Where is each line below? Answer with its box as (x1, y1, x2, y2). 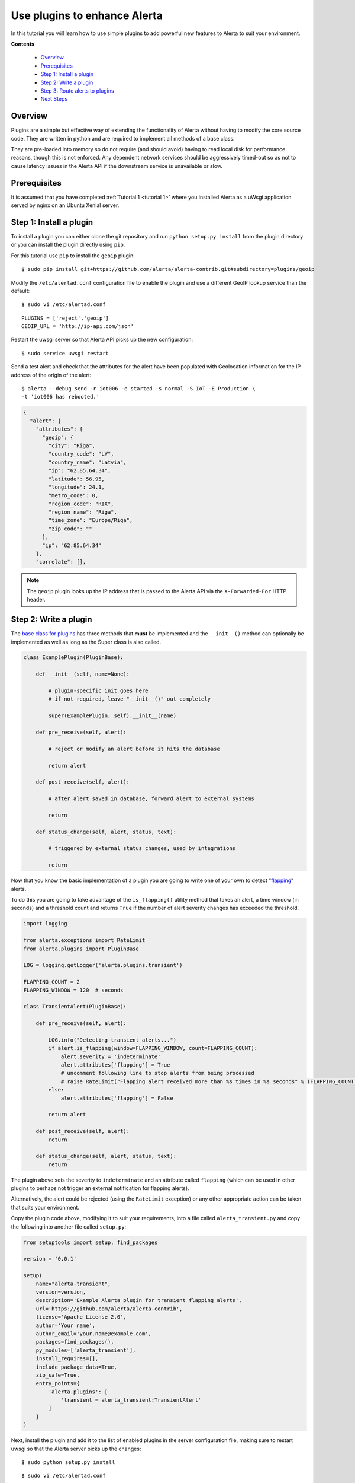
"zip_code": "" (48, 525, 93, 532)
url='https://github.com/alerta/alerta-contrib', (35, 1305, 183, 1312)
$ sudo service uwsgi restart (21, 350, 109, 357)
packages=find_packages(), (35, 1338, 115, 1345)
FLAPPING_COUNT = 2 (23, 979, 80, 985)
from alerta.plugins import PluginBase (23, 945, 139, 952)
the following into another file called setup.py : (11, 1223, 127, 1230)
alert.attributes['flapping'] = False (60, 1094, 174, 1102)
